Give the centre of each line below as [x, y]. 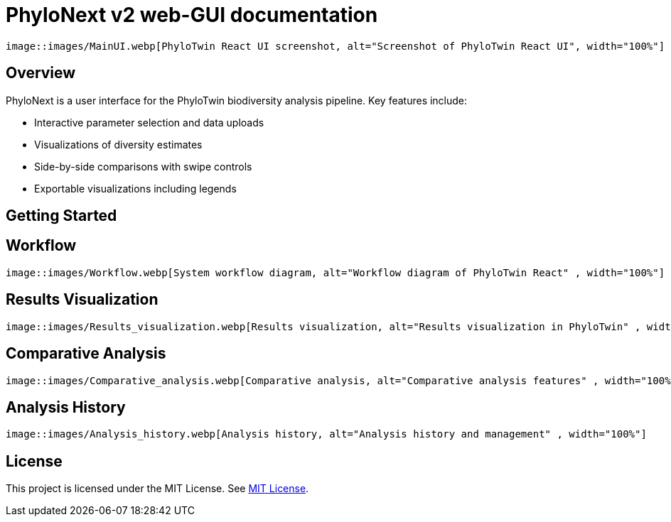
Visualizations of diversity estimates [118, 144]
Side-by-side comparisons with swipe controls [143, 166]
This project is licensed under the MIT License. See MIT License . [157, 489]
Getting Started [61, 216]
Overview [41, 73]
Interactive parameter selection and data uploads [149, 122]
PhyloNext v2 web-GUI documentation [192, 15]
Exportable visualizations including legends [135, 188]
